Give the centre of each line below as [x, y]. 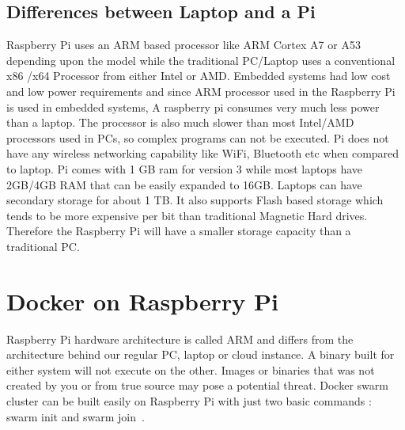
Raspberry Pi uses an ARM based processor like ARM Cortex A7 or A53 [184, 45]
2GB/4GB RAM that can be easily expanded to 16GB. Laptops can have [184, 184]
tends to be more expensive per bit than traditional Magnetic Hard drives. [187, 215]
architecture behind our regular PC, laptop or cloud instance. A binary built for [201, 354]
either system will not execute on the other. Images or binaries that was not [191, 369]
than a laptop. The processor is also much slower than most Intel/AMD [180, 122]
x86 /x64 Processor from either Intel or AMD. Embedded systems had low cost [199, 76]
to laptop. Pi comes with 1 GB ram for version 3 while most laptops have [185, 168]
